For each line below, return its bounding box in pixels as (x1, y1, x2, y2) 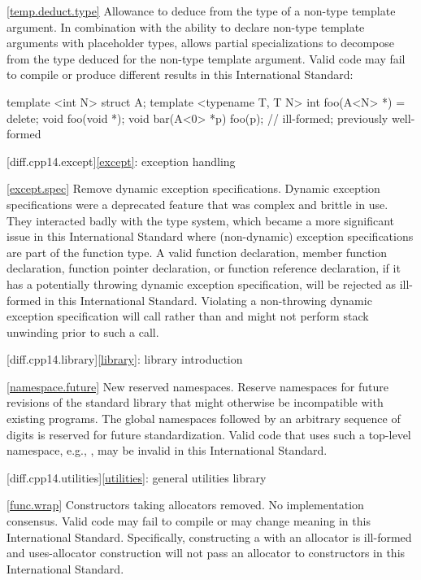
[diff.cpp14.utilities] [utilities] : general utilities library (7, 469, 267, 486)
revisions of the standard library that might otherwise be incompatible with (7, 394, 384, 411)
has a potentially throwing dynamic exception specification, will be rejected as (7, 275, 397, 292)
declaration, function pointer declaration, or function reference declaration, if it (7, 259, 401, 277)
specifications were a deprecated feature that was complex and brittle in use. (7, 195, 388, 212)
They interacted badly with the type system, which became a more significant (7, 212, 395, 229)
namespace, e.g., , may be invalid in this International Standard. (7, 442, 328, 459)
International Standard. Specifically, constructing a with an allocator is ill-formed (7, 528, 412, 545)
